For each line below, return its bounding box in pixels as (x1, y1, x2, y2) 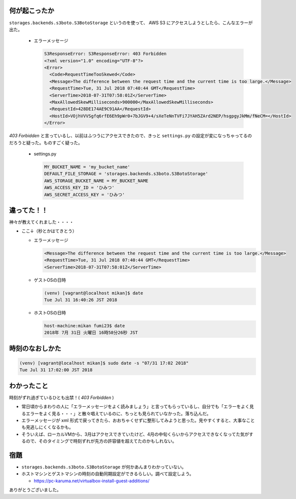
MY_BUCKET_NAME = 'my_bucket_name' (44, 164, 130, 170)
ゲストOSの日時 (34, 277, 66, 283)
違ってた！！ (9, 206, 48, 214)
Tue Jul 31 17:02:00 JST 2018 (19, 367, 93, 373)
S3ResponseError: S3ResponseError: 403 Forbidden (44, 51, 167, 57)
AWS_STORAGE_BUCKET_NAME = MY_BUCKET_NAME (44, 178, 148, 184)
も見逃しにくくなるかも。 (21, 424, 74, 430)
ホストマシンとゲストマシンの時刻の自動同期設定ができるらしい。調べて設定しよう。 (21, 471, 194, 477)
